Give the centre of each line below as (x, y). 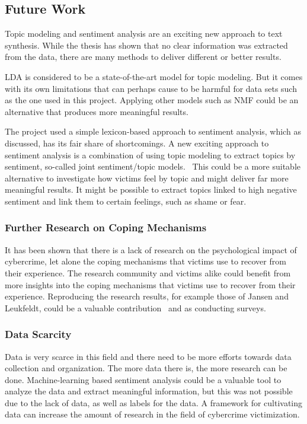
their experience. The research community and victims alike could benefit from (148, 272)
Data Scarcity (38, 334)
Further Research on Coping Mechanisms (106, 227)
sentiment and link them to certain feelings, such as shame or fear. (126, 201)
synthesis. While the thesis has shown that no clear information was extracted (146, 45)
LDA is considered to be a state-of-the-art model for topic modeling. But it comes (154, 76)
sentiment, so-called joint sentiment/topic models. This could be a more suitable (153, 166)
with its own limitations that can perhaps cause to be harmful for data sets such (151, 88)
